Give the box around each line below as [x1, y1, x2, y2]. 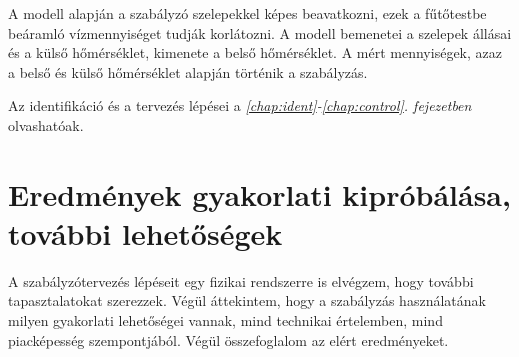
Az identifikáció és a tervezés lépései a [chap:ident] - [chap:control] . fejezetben [8, 95, 472, 116]
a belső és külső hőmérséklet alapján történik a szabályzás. [8, 61, 368, 82]
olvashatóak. [8, 114, 84, 135]
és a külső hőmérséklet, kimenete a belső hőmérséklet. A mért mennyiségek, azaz [8, 42, 502, 63]
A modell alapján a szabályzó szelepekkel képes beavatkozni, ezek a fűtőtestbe [8, 3, 487, 23]
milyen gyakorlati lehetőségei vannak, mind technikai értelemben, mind [8, 310, 443, 331]
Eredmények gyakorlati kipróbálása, [8, 173, 511, 214]
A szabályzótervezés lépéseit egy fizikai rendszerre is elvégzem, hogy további [8, 270, 474, 291]
